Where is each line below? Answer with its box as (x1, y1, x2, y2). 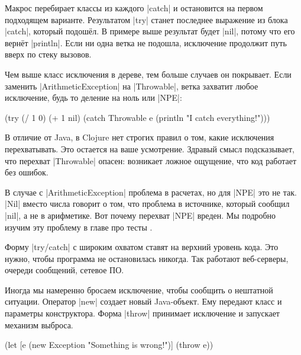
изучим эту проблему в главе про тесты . (5, 220, 153, 233)
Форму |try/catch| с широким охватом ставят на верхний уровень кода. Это (5, 241, 279, 253)
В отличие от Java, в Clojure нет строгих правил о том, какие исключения (5, 131, 274, 143)
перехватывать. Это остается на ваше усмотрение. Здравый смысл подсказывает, (5, 142, 294, 155)
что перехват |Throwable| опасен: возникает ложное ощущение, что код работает (5, 154, 297, 167)
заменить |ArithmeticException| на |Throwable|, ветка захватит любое (5, 79, 258, 92)
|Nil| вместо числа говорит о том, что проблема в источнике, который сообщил (5, 197, 290, 210)
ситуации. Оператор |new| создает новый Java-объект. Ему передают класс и (5, 295, 282, 308)
